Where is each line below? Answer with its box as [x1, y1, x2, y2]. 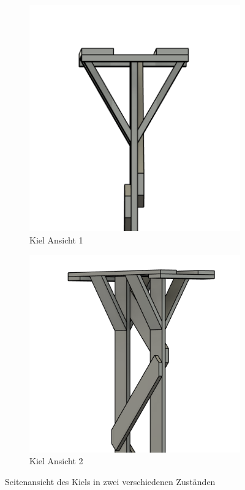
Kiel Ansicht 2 [29, 454, 83, 467]
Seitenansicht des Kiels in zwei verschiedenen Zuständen [5, 475, 216, 488]
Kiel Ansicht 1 [29, 234, 83, 247]
